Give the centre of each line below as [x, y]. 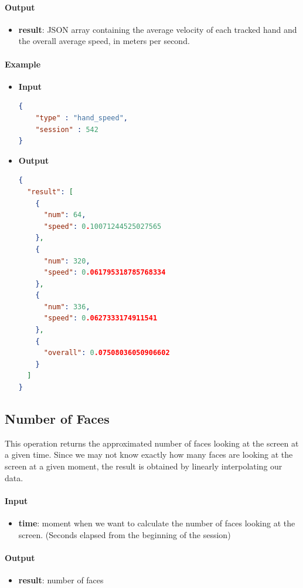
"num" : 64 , [65, 215]
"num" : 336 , [67, 307]
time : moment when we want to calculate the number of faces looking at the [157, 523]
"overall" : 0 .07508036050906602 [107, 353]
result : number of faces [61, 579]
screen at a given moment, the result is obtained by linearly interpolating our [144, 466]
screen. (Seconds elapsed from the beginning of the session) [125, 534]
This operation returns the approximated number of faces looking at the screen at [152, 443]
